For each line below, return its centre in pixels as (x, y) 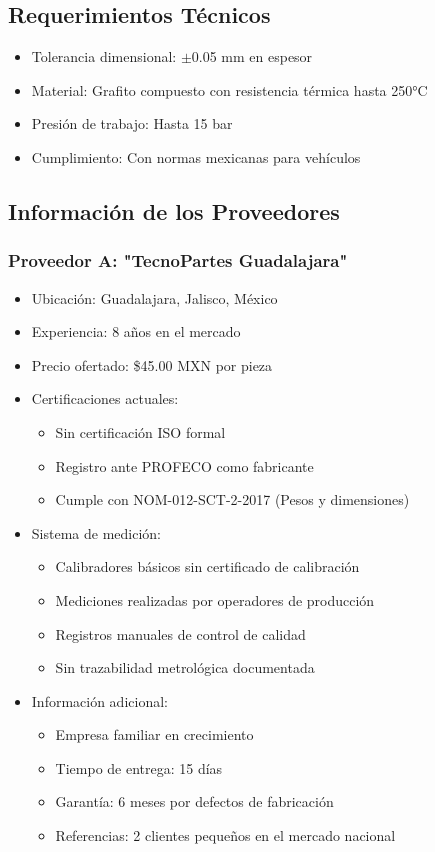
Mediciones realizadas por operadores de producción (215, 599)
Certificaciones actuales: (105, 398)
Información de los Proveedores (174, 210)
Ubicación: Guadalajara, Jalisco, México (154, 297)
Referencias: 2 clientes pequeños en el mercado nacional (225, 835)
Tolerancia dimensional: (104, 56)
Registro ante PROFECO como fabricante (184, 465)
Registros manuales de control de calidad (180, 633)
